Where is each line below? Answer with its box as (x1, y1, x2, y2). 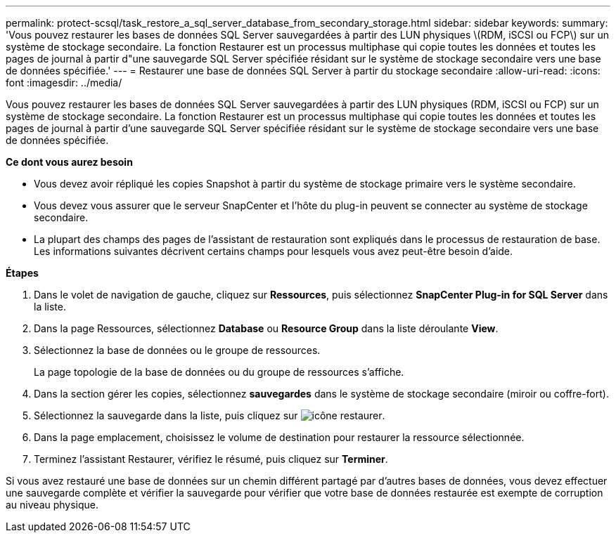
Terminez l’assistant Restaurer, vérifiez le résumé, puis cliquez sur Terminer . (34, 453, 388, 465)
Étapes (6, 267, 39, 279)
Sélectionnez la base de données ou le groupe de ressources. (34, 344, 321, 356)
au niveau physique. (6, 499, 99, 511)
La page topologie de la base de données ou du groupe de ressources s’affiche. (34, 366, 404, 378)
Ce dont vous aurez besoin (6, 156, 133, 168)
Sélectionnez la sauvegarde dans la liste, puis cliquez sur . (34, 409, 385, 421)
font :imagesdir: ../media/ (6, 77, 122, 88)
